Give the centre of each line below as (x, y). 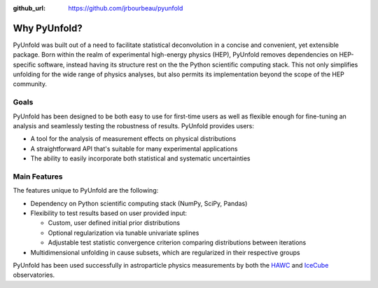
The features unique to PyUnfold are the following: (86, 191)
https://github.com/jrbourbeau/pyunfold (126, 8)
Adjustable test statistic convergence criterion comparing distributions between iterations (177, 242)
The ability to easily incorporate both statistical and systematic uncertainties (140, 158)
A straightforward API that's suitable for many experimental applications (134, 149)
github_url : (29, 8)
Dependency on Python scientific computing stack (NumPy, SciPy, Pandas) (139, 203)
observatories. (34, 275)
